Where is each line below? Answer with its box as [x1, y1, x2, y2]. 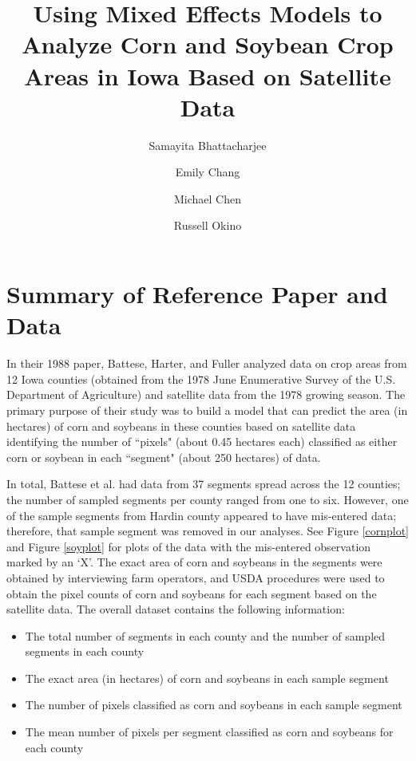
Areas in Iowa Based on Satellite [24, 59, 391, 92]
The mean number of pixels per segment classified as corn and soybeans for [25, 724, 394, 740]
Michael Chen [174, 190, 241, 207]
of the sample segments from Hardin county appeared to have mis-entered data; [6, 507, 397, 523]
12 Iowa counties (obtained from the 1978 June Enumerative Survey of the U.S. [6, 370, 396, 387]
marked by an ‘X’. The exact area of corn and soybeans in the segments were [6, 554, 382, 570]
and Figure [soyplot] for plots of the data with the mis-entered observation [6, 538, 371, 554]
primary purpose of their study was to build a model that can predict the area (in [6, 401, 408, 418]
